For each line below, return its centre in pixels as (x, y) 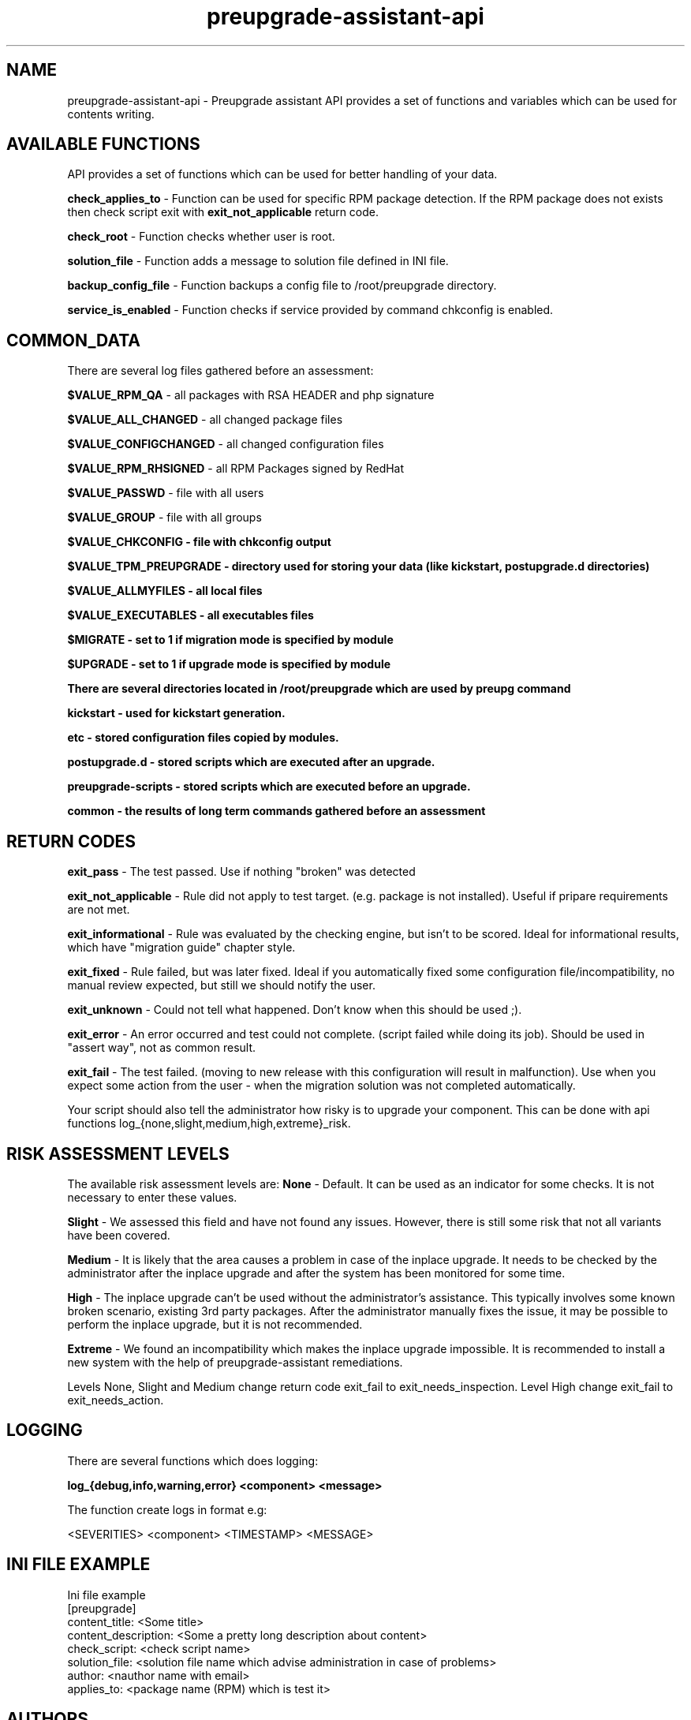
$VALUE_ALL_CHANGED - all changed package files (205, 420)
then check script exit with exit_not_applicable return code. (223, 212)
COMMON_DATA (74, 340)
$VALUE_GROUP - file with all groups (164, 518)
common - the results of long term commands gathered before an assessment (276, 811)
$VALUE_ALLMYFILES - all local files (165, 591)
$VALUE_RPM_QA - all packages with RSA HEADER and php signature (251, 395)
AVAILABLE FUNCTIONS (103, 144)
